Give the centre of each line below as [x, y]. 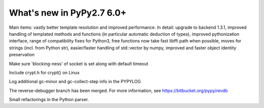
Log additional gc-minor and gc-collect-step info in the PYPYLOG [75, 82]
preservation [22, 55]
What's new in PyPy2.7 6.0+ [68, 13]
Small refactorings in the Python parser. [49, 100]
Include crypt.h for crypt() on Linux [44, 72]
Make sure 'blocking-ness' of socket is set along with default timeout [79, 64]
